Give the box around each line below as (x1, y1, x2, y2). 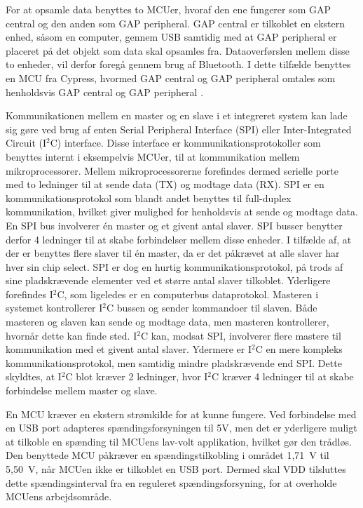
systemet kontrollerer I (6, 300, 103, 315)
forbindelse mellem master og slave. (6, 383, 158, 398)
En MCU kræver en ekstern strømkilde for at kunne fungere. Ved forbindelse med (6, 406, 357, 421)
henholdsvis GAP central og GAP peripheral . (6, 84, 204, 99)
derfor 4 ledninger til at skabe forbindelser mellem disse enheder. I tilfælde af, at (6, 232, 352, 246)
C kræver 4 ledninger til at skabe (212, 369, 354, 384)
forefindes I (6, 286, 53, 301)
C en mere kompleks (255, 342, 343, 356)
